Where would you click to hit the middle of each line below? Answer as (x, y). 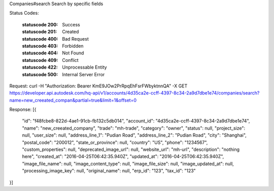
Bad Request (75, 39)
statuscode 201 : (40, 32)
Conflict (70, 60)
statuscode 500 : (40, 74)
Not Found (73, 53)
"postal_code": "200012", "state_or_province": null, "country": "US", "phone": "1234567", (115, 142)
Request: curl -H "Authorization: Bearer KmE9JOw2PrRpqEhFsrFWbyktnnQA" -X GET (98, 86)
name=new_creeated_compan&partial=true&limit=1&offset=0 (73, 100)
